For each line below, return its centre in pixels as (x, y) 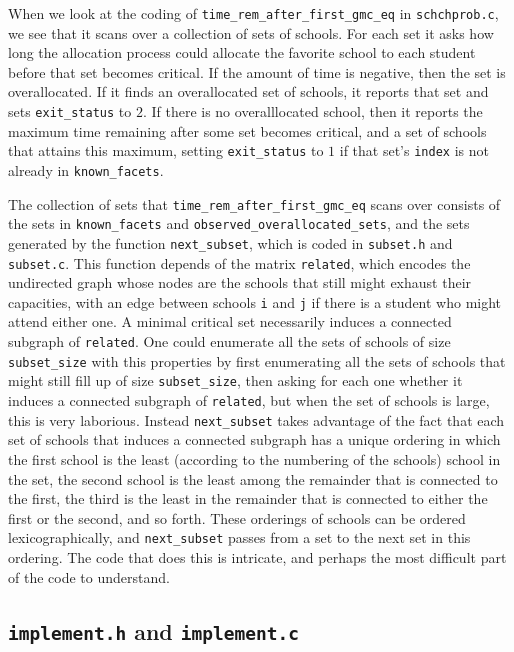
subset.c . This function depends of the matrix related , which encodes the (239, 262)
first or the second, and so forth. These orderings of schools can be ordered (237, 517)
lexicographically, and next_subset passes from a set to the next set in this (239, 537)
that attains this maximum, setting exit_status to (166, 150)
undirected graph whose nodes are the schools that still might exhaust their (240, 282)
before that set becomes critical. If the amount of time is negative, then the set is (257, 71)
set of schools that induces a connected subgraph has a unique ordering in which (254, 439)
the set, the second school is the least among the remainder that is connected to (253, 478)
